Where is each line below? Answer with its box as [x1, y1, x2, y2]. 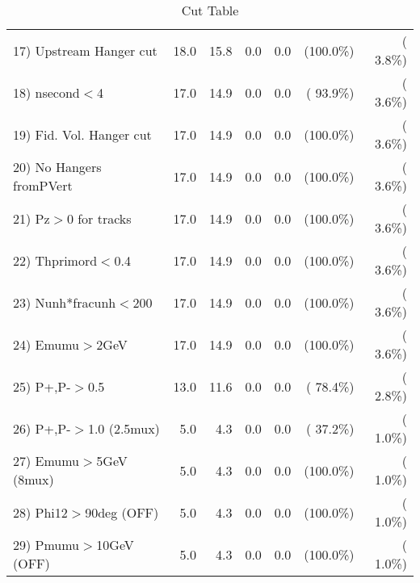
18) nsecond [13, 82, 80, 102]
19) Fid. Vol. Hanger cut [13, 124, 152, 144]
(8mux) [13, 470, 54, 489]
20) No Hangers [13, 157, 102, 176]
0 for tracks [66, 208, 132, 228]
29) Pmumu [13, 535, 80, 554]
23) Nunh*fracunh [13, 292, 116, 312]
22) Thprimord [13, 250, 98, 270]
